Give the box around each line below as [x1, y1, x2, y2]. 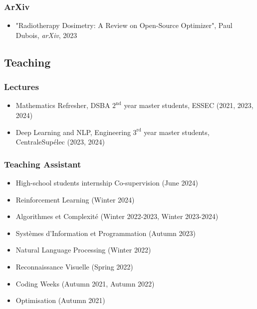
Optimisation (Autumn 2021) [15, 295, 105, 305]
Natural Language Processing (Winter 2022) [15, 244, 151, 255]
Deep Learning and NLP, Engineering [15, 126, 131, 137]
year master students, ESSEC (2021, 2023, [124, 100, 254, 110]
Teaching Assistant [4, 157, 81, 170]
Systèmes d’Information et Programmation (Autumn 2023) [15, 227, 196, 238]
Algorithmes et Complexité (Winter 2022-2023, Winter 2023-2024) [15, 211, 219, 221]
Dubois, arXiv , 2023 [15, 29, 77, 40]
